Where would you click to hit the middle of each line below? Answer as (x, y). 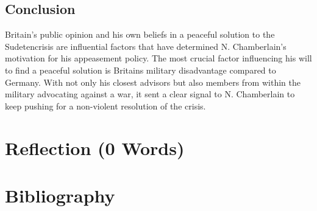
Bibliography (60, 195)
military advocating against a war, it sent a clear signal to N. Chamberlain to (150, 94)
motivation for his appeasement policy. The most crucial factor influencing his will (158, 58)
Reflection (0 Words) (95, 147)
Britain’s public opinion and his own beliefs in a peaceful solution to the (140, 34)
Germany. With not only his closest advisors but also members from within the (153, 82)
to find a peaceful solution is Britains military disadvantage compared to (141, 70)
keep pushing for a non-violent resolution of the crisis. (105, 105)
